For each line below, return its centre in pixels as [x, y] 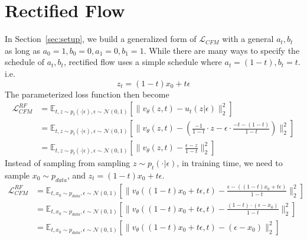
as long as [23, 50]
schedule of [25, 62]
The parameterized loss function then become [87, 94]
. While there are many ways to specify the [222, 50]
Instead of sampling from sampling [68, 163]
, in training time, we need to [230, 163]
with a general [248, 39]
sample [17, 175]
